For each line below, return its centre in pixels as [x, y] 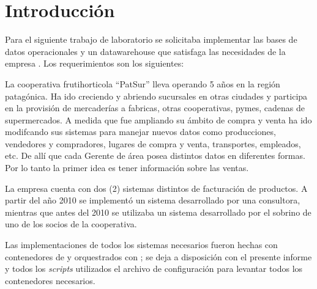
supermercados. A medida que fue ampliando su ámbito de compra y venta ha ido [158, 119]
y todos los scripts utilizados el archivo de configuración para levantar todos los [154, 269]
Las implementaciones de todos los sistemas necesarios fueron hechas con [141, 245]
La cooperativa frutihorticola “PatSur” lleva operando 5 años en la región [143, 83]
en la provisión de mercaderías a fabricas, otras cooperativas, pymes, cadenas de [155, 108]
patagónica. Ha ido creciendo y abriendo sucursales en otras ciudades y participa [156, 96]
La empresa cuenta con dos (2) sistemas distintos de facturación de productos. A [156, 188]
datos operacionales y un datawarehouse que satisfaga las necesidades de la [145, 51]
